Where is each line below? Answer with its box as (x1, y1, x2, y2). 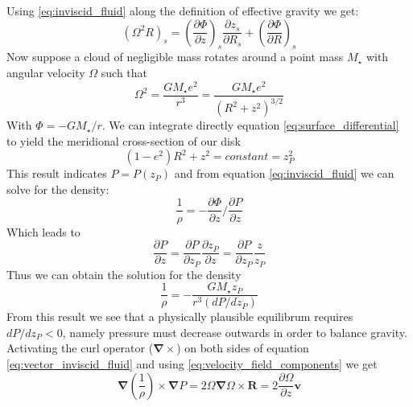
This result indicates (6, 165, 107, 182)
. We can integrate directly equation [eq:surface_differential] (101, 117, 399, 134)
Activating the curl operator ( (6, 339, 154, 356)
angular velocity (6, 64, 85, 80)
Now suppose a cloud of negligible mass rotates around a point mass (6, 48, 344, 65)
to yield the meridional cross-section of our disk (6, 132, 241, 149)
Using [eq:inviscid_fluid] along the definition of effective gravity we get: (6, 2, 359, 18)
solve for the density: (6, 180, 109, 197)
